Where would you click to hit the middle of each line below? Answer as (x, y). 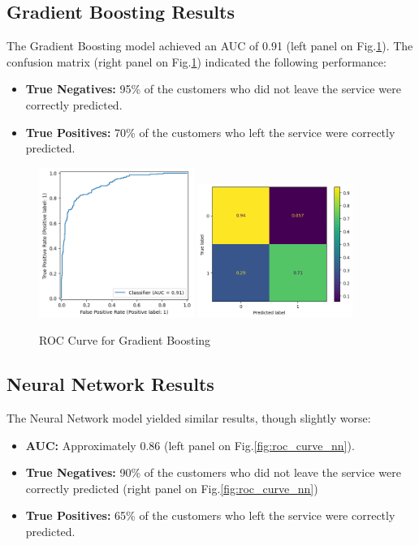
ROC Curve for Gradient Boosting (125, 340)
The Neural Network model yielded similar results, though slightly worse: (189, 417)
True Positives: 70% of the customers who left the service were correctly (210, 132)
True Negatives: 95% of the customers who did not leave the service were (213, 89)
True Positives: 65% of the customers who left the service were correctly (210, 515)
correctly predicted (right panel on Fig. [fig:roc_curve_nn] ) (172, 488)
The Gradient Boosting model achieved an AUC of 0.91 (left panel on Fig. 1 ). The (210, 46)
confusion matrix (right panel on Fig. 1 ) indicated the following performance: (197, 61)
